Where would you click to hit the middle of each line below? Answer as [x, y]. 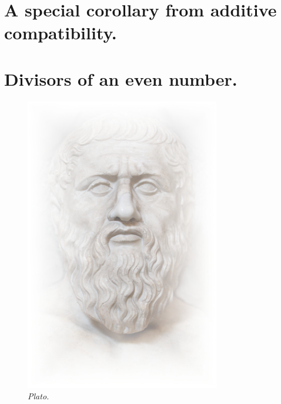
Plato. [39, 396]
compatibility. [61, 33]
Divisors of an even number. [121, 78]
